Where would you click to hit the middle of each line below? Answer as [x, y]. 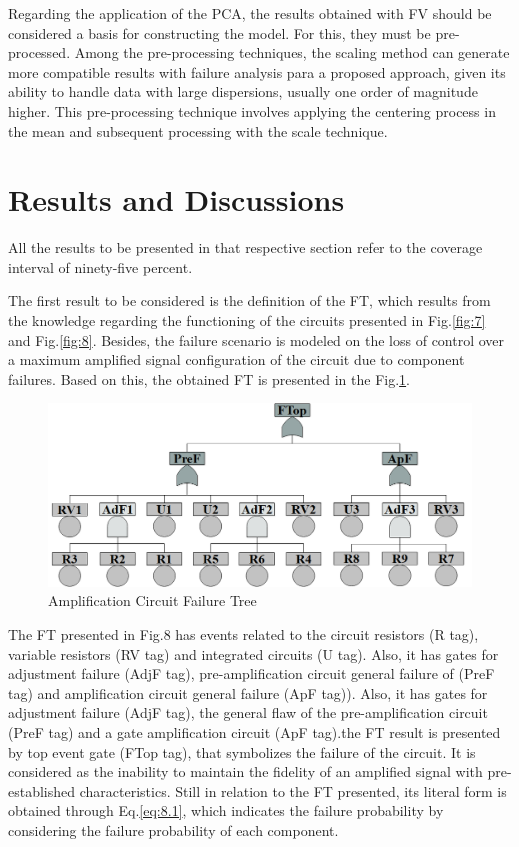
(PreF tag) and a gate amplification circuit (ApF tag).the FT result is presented [254, 732]
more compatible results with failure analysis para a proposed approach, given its [257, 71]
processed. [39, 52]
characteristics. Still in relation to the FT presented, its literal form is [293, 790]
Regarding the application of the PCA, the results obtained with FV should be [250, 13]
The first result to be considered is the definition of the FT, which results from [249, 300]
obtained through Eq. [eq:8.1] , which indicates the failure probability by [226, 810]
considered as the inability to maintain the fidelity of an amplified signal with [245, 771]
